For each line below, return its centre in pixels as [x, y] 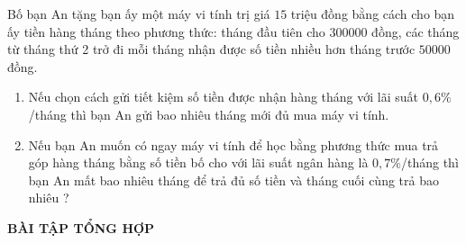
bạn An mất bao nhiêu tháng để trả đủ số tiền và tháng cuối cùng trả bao [233, 180]
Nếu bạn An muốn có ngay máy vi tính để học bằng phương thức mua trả [233, 144]
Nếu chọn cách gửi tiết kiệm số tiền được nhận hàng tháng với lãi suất [224, 97]
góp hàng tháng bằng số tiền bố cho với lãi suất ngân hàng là [198, 162]
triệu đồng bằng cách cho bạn [373, 13]
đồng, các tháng [416, 31]
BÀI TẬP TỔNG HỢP [81, 227]
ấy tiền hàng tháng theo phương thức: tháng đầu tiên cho [166, 31]
